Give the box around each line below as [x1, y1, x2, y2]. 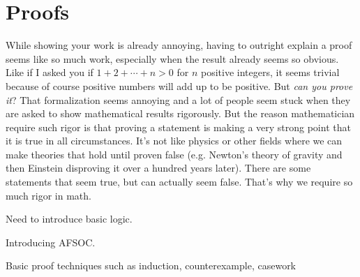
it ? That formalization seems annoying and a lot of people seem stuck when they [6, 92, 351, 107]
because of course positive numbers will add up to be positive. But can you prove [6, 78, 353, 93]
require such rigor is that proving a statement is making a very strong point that [6, 119, 351, 134]
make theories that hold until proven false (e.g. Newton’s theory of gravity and [6, 147, 343, 161]
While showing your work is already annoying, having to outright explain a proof [6, 38, 352, 52]
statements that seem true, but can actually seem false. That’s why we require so [6, 174, 353, 189]
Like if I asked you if [6, 65, 93, 80]
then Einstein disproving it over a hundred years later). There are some [6, 160, 311, 175]
